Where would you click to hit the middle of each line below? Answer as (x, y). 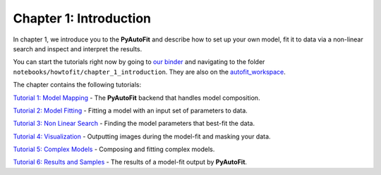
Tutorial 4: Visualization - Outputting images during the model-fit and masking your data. (142, 136)
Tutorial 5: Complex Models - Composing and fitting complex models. (114, 149)
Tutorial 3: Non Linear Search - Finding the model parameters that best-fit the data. (134, 124)
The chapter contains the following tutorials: (77, 85)
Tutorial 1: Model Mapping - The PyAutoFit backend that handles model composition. (137, 98)
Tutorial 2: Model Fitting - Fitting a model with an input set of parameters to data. (131, 110)
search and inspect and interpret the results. (78, 48)
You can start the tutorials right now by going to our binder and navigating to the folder (139, 62)
